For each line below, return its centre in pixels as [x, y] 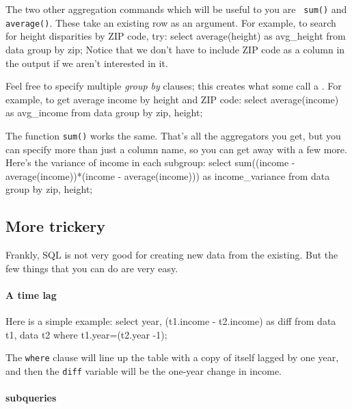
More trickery [56, 226]
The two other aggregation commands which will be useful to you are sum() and [176, 9]
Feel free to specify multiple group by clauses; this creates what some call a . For [174, 86]
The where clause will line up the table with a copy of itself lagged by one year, [172, 357]
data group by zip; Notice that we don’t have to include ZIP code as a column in [175, 49]
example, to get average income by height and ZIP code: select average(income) [172, 99]
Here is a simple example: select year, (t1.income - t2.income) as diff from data [171, 321]
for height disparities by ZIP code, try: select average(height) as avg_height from [176, 36]
